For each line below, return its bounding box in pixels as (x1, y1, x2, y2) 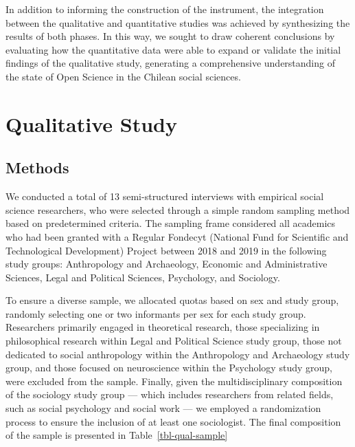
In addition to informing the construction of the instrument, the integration (5, 2, 324, 16)
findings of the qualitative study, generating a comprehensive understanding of (5, 56, 335, 70)
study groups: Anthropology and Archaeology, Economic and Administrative (5, 257, 328, 271)
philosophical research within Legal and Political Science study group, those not (5, 334, 342, 348)
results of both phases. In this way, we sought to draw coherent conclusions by (5, 29, 335, 43)
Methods (5, 157, 69, 178)
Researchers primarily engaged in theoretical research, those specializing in (5, 320, 320, 334)
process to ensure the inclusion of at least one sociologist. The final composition (5, 414, 341, 428)
